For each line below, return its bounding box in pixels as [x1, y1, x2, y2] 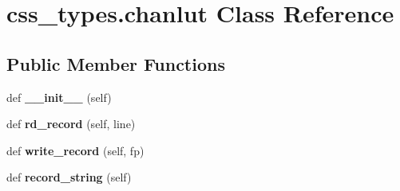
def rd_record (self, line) [6, 115, 136, 132]
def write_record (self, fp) [6, 142, 145, 158]
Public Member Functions [6, 51, 225, 76]
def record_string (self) [6, 169, 132, 185]
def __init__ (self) [6, 88, 112, 105]
